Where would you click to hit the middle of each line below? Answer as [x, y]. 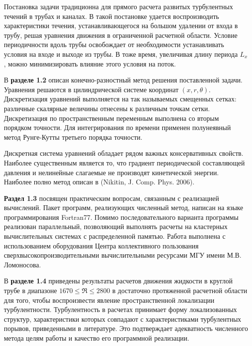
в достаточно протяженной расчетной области [180, 290]
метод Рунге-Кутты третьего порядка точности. [73, 137]
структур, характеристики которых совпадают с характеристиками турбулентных [123, 319]
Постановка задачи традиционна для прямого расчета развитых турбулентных [118, 6]
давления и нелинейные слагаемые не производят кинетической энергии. [111, 172]
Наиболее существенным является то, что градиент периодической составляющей [125, 162]
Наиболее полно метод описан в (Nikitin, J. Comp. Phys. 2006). [99, 182]
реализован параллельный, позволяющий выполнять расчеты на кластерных [116, 226]
